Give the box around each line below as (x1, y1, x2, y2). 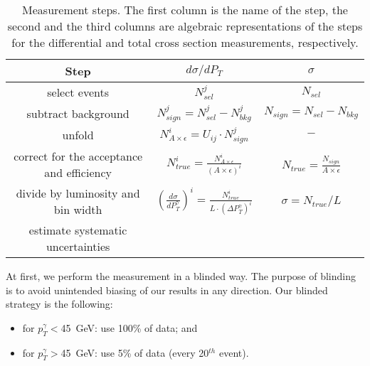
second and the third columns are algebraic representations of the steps (7, 18, 363, 34)
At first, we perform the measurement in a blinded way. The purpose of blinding (6, 269, 356, 284)
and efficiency (44, 164, 112, 181)
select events (47, 84, 110, 100)
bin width (53, 201, 102, 218)
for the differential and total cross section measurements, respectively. (11, 34, 359, 50)
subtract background (26, 104, 129, 122)
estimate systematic (28, 222, 127, 239)
